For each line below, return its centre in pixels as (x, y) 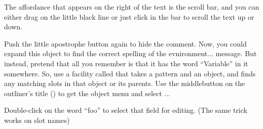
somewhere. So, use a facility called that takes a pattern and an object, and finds (130, 73)
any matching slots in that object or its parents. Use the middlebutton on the (125, 83)
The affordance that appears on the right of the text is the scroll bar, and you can (132, 7)
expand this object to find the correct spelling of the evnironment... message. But (130, 53)
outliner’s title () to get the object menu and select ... (87, 93)
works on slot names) (37, 120)
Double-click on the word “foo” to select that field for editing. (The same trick (126, 110)
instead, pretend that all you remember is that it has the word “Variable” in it (126, 63)
